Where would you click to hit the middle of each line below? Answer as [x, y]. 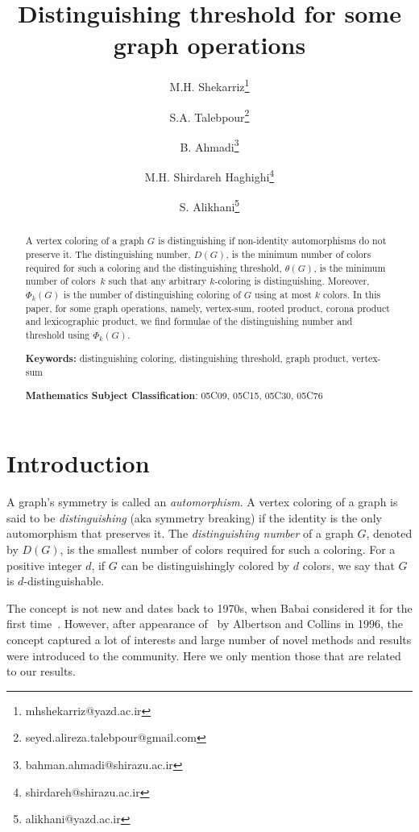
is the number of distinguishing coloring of [152, 294]
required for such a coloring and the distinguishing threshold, [153, 267]
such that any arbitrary [158, 281]
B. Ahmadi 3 [209, 145]
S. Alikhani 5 [209, 205]
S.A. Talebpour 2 [209, 115]
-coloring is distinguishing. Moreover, [292, 281]
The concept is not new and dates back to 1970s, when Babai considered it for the [209, 607]
